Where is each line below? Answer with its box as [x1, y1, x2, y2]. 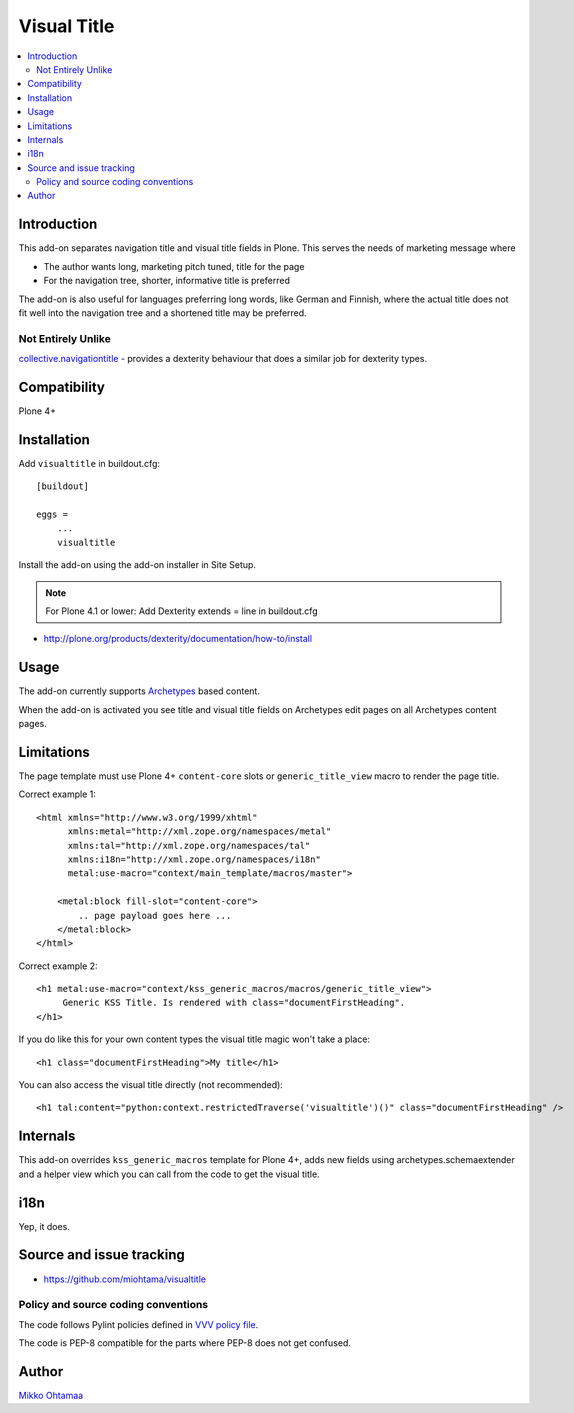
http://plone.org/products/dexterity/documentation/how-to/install [43, 633, 313, 645]
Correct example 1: [18, 788, 97, 800]
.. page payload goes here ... [78, 910, 232, 921]
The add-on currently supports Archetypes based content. [18, 685, 260, 697]
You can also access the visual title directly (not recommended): [18, 1079, 284, 1091]
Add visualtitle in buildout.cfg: [18, 457, 160, 469]
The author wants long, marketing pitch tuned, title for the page [43, 260, 305, 272]
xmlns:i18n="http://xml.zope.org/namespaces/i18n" [67, 853, 322, 865]
